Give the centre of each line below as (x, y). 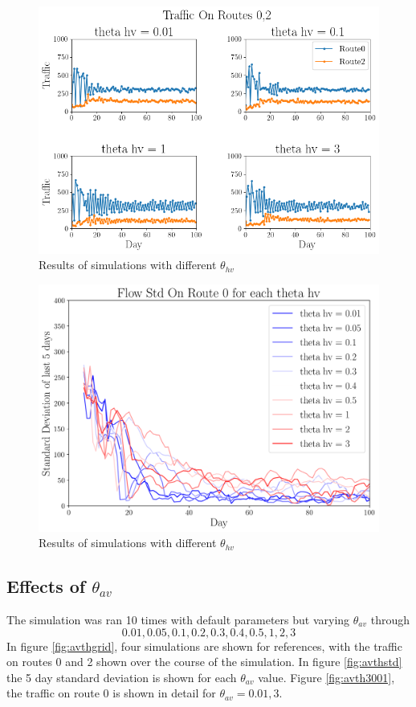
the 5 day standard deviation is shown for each (122, 677)
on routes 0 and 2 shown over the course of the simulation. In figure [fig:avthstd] (204, 662)
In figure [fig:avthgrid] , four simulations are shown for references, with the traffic (204, 646)
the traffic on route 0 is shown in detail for (111, 693)
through (390, 620)
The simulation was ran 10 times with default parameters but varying (178, 620)
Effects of (46, 586)
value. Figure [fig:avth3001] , (326, 677)
